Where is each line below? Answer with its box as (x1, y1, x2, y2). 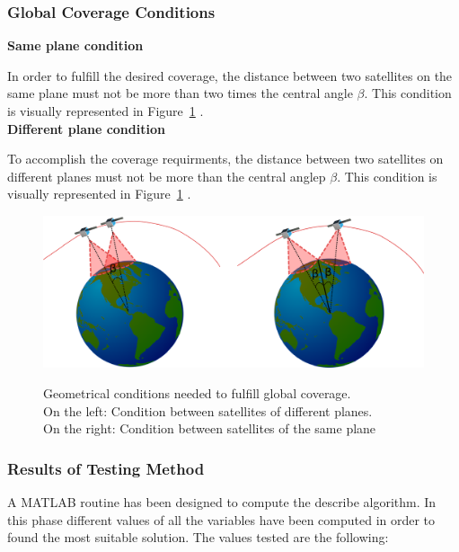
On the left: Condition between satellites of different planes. (43, 401, 373, 420)
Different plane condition (7, 119, 165, 138)
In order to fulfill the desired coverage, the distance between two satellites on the (7, 66, 453, 85)
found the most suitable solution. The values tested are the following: (7, 528, 389, 547)
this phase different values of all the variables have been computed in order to (7, 510, 436, 529)
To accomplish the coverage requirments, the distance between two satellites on (7, 149, 444, 168)
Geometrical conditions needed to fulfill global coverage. (43, 383, 351, 402)
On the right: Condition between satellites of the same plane (43, 419, 376, 438)
